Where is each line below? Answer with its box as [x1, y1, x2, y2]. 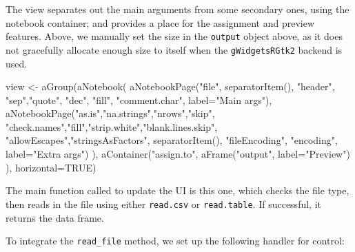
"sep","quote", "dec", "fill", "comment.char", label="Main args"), [6, 92, 272, 107]
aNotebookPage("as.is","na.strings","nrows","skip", [6, 106, 215, 120]
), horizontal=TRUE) [6, 160, 97, 174]
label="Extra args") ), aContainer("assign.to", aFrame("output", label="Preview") [6, 147, 350, 161]
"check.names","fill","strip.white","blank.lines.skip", [6, 119, 218, 134]
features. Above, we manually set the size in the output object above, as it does [6, 29, 343, 43]
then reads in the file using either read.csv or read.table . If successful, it [6, 196, 321, 211]
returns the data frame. [6, 210, 104, 224]
